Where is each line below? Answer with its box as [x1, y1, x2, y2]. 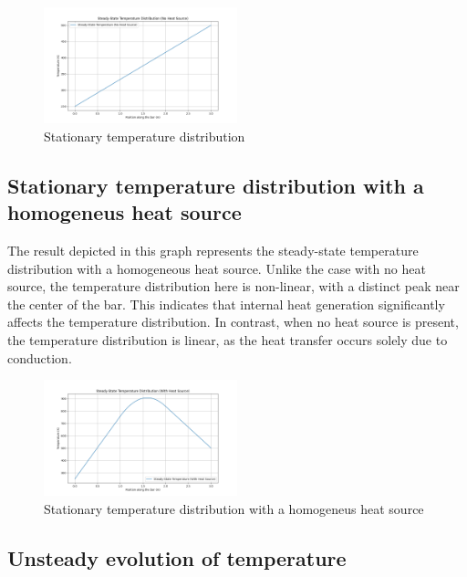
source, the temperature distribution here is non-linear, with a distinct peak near [7, 277, 460, 296]
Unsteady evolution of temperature [7, 543, 347, 572]
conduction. [7, 348, 72, 367]
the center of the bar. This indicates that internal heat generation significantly [7, 294, 445, 313]
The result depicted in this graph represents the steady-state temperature [7, 240, 419, 259]
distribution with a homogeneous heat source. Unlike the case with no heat [7, 258, 426, 278]
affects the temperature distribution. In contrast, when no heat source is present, [7, 312, 459, 331]
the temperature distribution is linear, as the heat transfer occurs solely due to [7, 330, 448, 349]
